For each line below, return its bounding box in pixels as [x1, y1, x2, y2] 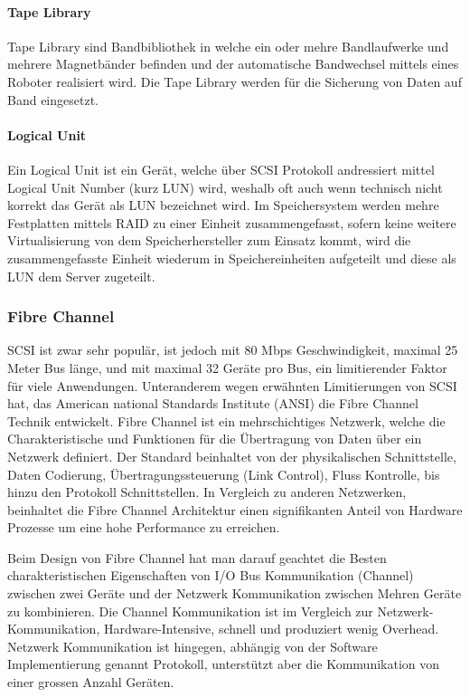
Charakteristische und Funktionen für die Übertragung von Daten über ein [7, 429, 422, 448]
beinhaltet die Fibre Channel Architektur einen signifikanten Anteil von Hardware [7, 500, 463, 519]
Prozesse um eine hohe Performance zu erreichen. [7, 518, 280, 537]
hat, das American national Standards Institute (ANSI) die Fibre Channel [7, 394, 418, 413]
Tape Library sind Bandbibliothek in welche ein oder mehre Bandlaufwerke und [7, 36, 449, 55]
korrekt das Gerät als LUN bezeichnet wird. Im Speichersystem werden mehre [7, 196, 439, 215]
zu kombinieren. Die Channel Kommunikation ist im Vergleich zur [7, 601, 373, 620]
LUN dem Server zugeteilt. [7, 266, 155, 285]
